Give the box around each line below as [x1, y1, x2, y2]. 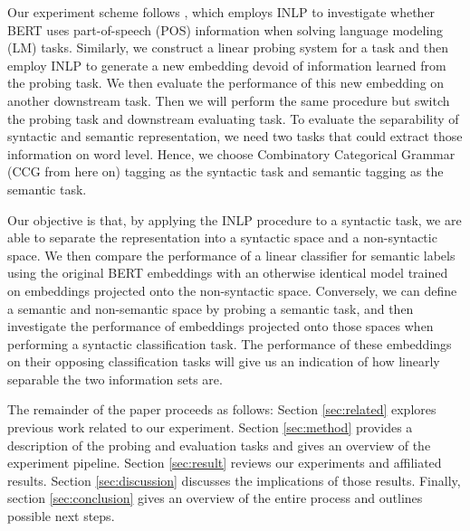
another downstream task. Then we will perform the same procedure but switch [7, 90, 450, 109]
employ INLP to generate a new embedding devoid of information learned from [7, 55, 446, 74]
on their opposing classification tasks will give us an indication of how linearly [7, 352, 440, 371]
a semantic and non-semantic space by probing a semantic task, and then [7, 299, 414, 318]
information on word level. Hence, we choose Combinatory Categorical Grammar [7, 144, 456, 163]
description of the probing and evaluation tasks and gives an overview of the [7, 435, 431, 454]
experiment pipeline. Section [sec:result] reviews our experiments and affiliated [7, 453, 442, 472]
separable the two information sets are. [7, 369, 223, 388]
